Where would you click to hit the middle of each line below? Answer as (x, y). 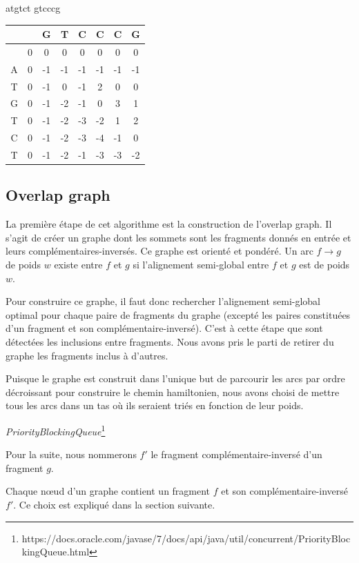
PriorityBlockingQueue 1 (56, 430)
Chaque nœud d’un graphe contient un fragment (108, 491)
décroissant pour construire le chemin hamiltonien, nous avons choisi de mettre (173, 392)
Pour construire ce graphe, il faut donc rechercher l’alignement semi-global (163, 301)
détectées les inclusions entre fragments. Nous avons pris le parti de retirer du (170, 342)
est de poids (324, 265)
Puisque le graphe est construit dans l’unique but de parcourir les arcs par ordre (175, 378)
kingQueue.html (56, 552)
